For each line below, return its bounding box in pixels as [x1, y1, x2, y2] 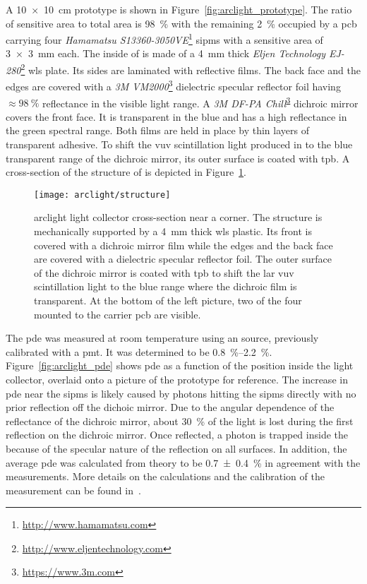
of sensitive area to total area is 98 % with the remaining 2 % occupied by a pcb [6, 16, 357, 30]
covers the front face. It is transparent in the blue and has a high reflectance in [6, 109, 347, 124]
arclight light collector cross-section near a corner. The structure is [34, 210, 323, 225]
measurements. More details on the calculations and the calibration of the [6, 469, 325, 484]
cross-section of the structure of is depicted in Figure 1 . [6, 165, 247, 179]
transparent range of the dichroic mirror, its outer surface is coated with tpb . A [6, 150, 350, 165]
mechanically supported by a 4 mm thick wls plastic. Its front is [34, 224, 313, 238]
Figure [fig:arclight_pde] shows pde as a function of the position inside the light [6, 358, 354, 373]
